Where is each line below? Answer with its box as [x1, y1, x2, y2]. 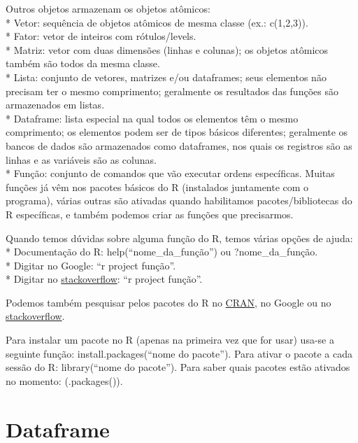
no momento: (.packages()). [6, 373, 123, 388]
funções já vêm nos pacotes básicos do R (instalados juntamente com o [6, 179, 309, 194]
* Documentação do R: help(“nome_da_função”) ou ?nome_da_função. [6, 244, 318, 259]
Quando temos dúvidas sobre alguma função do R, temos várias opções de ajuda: [6, 230, 353, 245]
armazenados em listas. [6, 97, 105, 112]
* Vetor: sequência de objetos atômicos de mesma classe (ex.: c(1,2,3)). [6, 15, 308, 29]
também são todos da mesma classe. [6, 56, 160, 71]
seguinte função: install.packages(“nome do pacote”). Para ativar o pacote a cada [6, 346, 352, 360]
